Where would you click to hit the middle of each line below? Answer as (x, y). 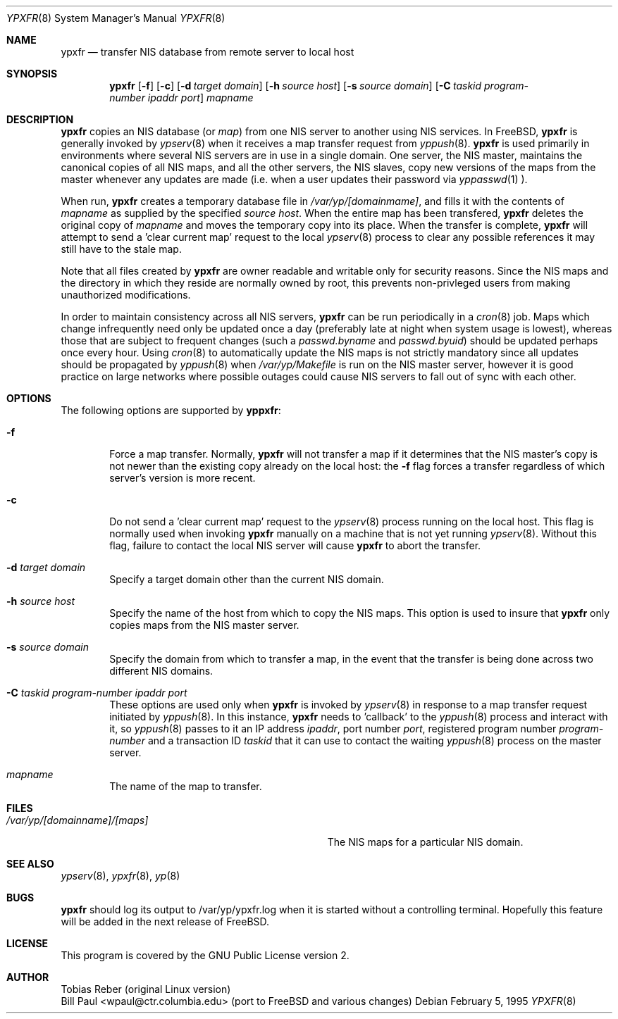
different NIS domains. (161, 671)
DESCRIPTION (40, 119)
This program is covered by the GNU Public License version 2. (205, 955)
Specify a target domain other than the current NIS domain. (247, 579)
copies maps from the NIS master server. (204, 625)
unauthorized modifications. (126, 295)
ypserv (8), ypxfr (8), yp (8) (120, 876)
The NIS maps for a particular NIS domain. (425, 842)
